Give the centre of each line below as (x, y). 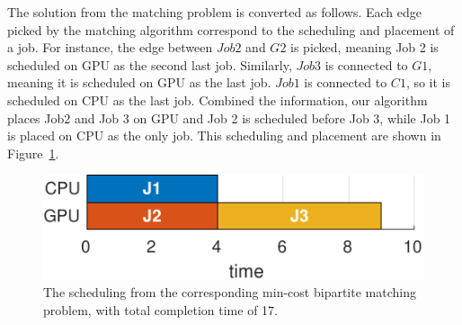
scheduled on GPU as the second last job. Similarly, (150, 64)
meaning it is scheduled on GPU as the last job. (139, 82)
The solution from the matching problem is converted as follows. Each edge (215, 12)
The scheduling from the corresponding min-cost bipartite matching (230, 292)
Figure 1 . (33, 153)
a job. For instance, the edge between (110, 47)
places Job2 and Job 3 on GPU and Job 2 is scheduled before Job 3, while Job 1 (229, 117)
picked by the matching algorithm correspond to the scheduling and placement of (231, 29)
